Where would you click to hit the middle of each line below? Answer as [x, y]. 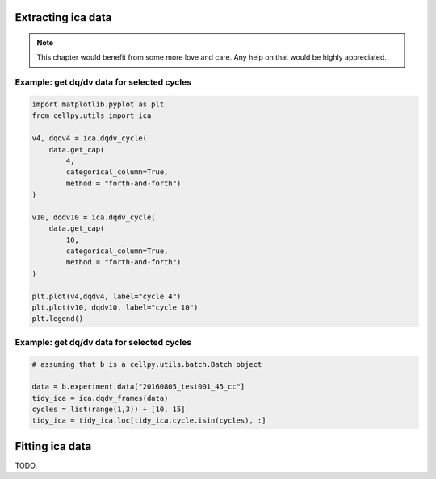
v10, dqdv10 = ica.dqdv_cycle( [94, 217]
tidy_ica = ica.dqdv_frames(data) [100, 398]
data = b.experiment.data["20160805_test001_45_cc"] [138, 387]
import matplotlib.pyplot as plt [98, 104]
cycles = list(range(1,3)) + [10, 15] [109, 410]
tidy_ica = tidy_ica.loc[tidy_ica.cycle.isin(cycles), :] [149, 421]
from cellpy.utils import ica [92, 116]
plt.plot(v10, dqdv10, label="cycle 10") [115, 307]
